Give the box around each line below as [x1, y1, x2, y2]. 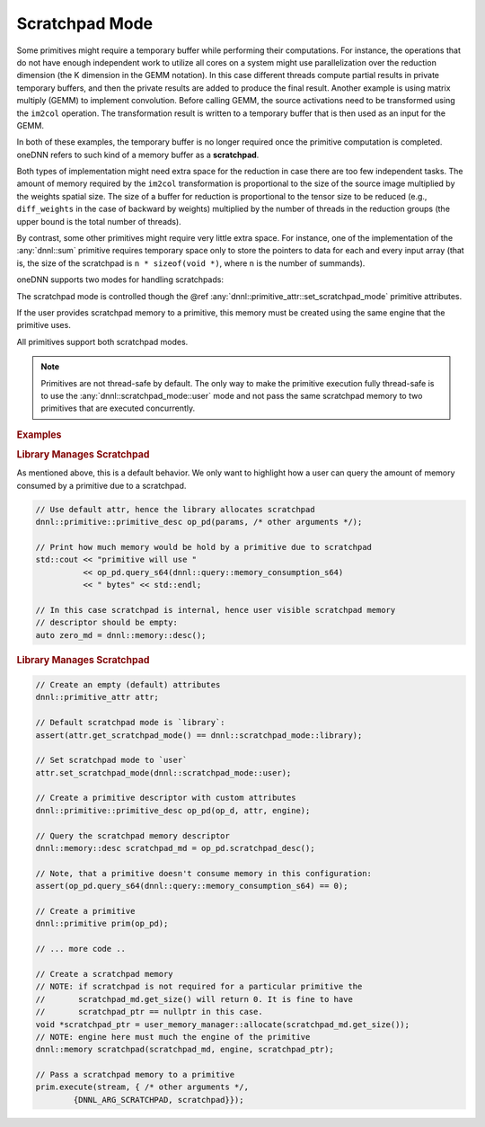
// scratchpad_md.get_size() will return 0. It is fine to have [35, 994, 354, 1004]
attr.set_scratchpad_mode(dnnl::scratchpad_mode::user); [35, 768, 292, 777]
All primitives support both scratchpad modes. [16, 336, 189, 347]
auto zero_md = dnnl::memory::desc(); [35, 630, 207, 640]
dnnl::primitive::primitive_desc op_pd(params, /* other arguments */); [35, 517, 363, 527]
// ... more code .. [35, 944, 126, 954]
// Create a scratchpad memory [35, 969, 174, 979]
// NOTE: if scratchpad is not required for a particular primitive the [35, 981, 363, 992]
